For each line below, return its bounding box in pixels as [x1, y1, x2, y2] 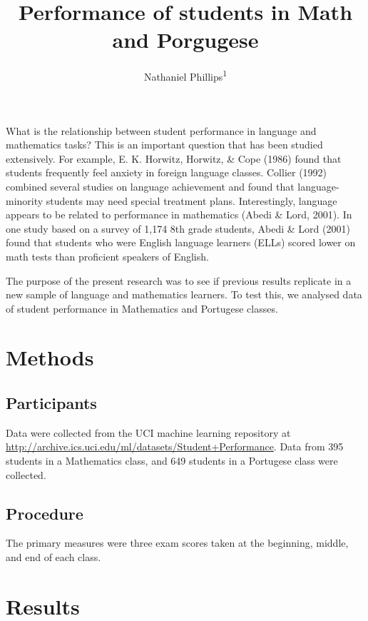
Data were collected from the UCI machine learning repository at [6, 425, 291, 440]
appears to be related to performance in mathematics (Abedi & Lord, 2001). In [6, 207, 352, 222]
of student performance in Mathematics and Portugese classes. [6, 301, 278, 315]
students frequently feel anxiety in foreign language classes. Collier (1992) [6, 165, 327, 180]
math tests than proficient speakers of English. [6, 248, 209, 263]
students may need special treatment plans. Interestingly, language [46, 193, 337, 208]
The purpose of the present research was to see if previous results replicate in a [6, 273, 352, 288]
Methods [6, 343, 94, 372]
